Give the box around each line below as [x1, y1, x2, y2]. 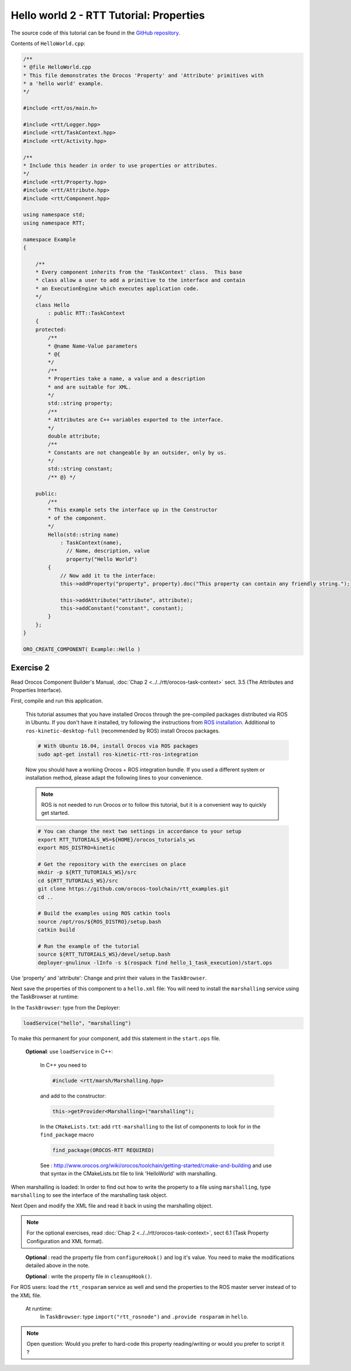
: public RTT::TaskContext [47, 310, 125, 316]
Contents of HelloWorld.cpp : [11, 40, 86, 47]
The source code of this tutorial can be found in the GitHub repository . [11, 29, 181, 36]
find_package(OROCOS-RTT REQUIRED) [52, 1147, 154, 1154]
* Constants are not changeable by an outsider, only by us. [47, 449, 227, 456]
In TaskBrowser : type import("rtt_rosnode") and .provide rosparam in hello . [40, 1313, 249, 1321]
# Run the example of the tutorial [37, 943, 140, 949]
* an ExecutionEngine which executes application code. [35, 285, 199, 292]
